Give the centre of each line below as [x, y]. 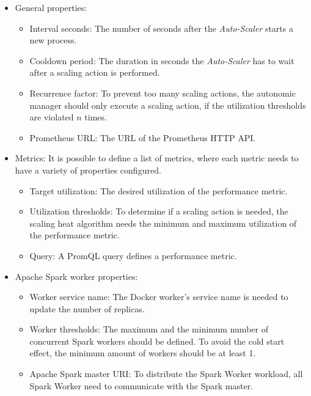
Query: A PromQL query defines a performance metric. [133, 255]
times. [96, 117]
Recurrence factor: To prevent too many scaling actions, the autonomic [163, 93]
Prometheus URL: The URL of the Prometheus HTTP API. [143, 137]
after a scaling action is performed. [95, 72]
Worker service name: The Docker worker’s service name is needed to [159, 297]
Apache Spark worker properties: [76, 276]
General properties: [51, 7]
